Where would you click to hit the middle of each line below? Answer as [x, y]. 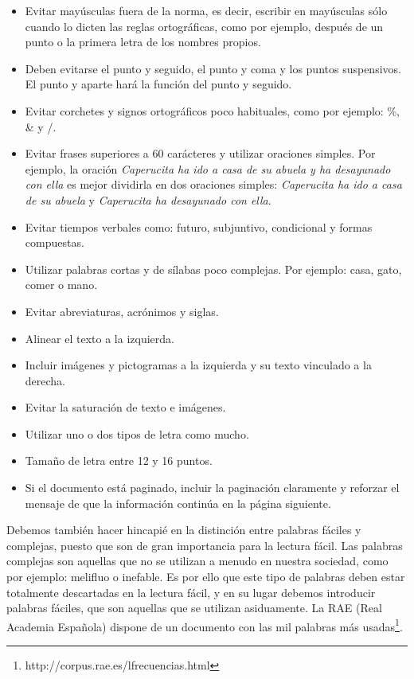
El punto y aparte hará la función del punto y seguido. [158, 84]
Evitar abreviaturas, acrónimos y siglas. [122, 311]
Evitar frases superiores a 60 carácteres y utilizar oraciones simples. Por [200, 153]
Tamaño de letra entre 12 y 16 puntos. [119, 460]
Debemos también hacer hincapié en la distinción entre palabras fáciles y [184, 530]
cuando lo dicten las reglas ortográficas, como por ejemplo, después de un [204, 26]
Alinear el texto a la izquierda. [100, 338]
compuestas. [55, 242]
